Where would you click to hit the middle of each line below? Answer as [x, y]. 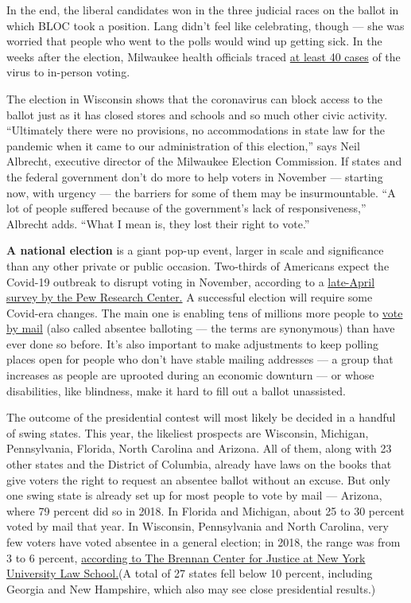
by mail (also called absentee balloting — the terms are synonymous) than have [201, 328]
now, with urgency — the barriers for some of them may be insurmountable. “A [201, 192]
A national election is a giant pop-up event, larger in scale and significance [195, 250]
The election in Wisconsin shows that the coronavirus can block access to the [195, 98]
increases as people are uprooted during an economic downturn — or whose [190, 375]
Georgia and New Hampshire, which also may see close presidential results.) [191, 588]
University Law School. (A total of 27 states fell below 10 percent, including [190, 573]
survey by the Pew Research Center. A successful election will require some [190, 297]
